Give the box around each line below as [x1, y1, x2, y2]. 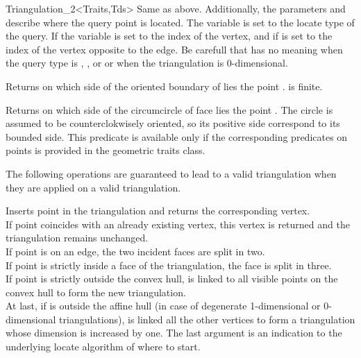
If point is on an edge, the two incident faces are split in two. [6, 244, 265, 258]
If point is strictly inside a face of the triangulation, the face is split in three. [6, 257, 332, 272]
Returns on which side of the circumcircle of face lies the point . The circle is [6, 102, 333, 117]
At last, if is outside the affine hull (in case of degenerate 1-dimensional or [6, 298, 321, 313]
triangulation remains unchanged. [6, 230, 149, 245]
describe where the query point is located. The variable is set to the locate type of [6, 15, 355, 29]
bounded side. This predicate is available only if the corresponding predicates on [6, 129, 348, 144]
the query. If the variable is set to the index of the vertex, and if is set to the [6, 28, 333, 43]
